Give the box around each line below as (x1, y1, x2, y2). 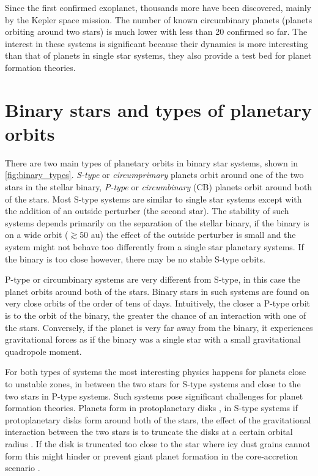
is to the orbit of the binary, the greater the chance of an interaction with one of (5, 309, 306, 321)
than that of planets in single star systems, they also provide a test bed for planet (5, 49, 312, 62)
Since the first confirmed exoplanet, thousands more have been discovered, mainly (5, 1, 311, 13)
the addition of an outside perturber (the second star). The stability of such (5, 204, 289, 217)
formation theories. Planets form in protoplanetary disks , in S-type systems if (5, 401, 298, 414)
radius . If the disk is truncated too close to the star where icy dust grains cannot (5, 437, 311, 450)
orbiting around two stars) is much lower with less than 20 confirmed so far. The (5, 25, 308, 38)
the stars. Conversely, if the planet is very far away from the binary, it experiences (5, 321, 313, 333)
